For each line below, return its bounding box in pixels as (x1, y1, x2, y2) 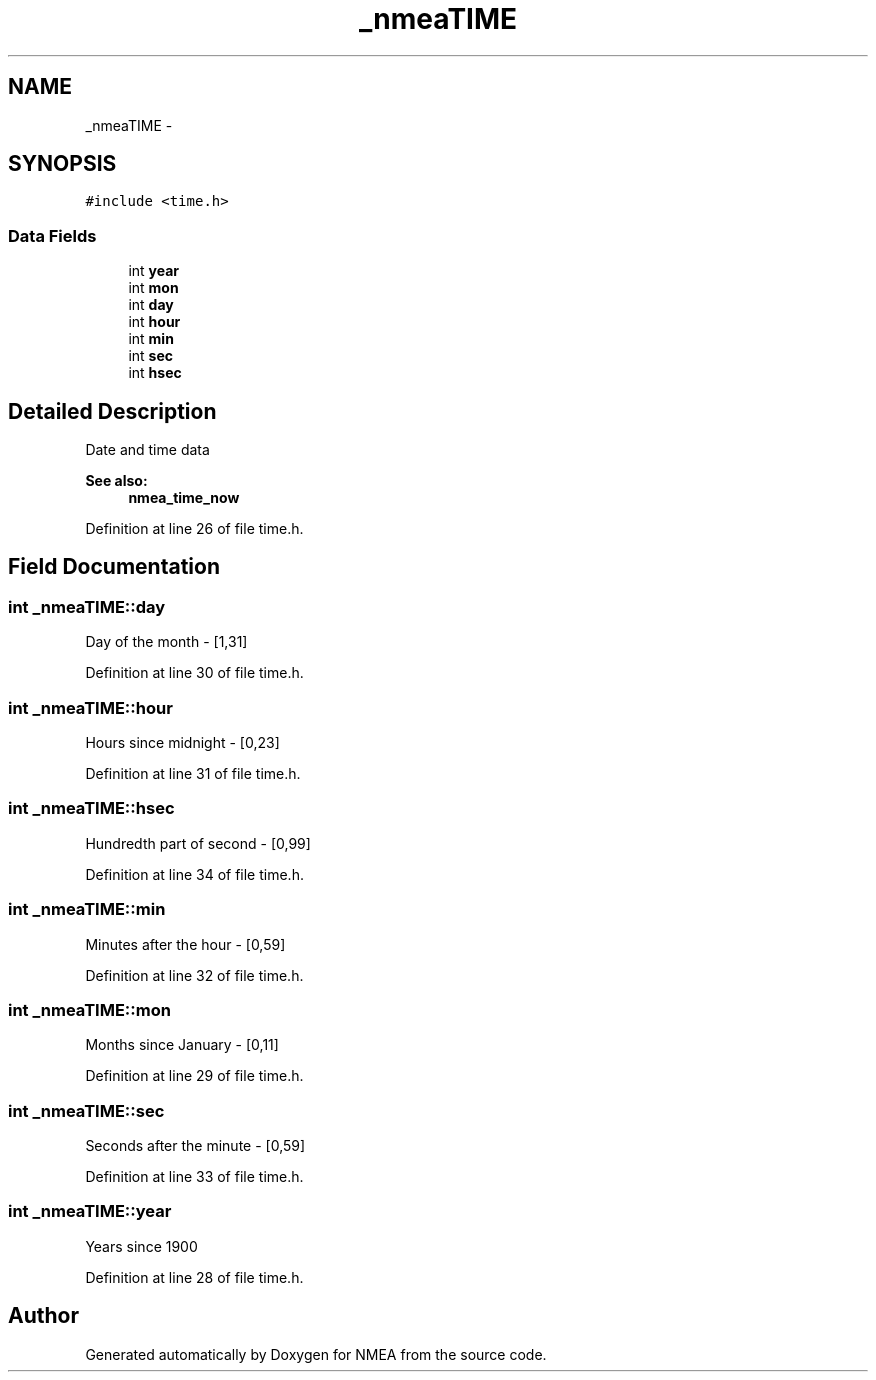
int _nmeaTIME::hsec (8, 798, 175, 819)
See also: (85, 472, 148, 490)
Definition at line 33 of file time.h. (85, 1168, 304, 1185)
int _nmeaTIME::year (8, 1201, 172, 1222)
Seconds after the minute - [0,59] (85, 1137, 306, 1154)
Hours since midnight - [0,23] (85, 734, 280, 751)
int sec (128, 347, 173, 365)
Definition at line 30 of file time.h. (85, 664, 304, 682)
